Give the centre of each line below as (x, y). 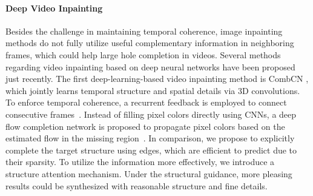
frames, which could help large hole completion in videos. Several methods (143, 54)
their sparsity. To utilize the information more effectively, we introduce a (140, 162)
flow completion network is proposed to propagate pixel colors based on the (145, 126)
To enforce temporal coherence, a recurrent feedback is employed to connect (146, 102)
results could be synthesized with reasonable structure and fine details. (137, 185)
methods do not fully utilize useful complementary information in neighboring (150, 43)
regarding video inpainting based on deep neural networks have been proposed (150, 66)
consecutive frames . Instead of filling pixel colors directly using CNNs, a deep (151, 114)
